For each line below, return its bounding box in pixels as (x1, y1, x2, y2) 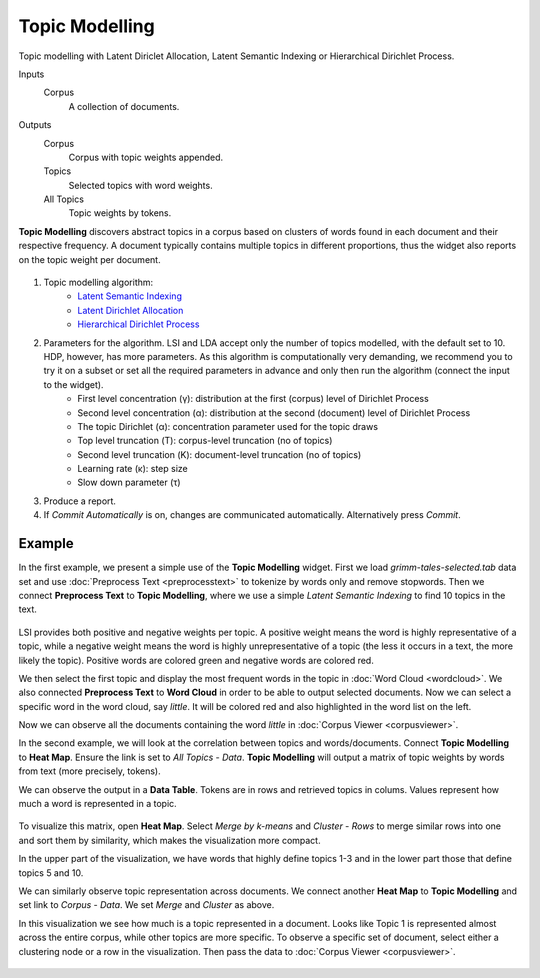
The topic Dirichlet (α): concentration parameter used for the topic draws (77, 420, 379, 432)
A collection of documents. (68, 100, 180, 112)
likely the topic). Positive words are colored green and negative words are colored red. (18, 654, 374, 666)
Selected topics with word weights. (68, 179, 214, 191)
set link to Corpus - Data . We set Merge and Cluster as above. (18, 899, 275, 911)
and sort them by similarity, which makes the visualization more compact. (18, 834, 321, 846)
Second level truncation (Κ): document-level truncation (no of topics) (77, 448, 362, 460)
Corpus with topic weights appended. (68, 151, 224, 163)
